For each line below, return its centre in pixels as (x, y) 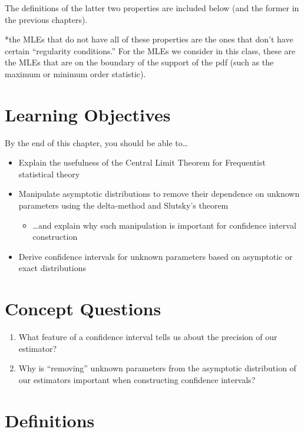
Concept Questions (83, 309)
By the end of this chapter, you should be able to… (97, 142)
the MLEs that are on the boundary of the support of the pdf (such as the (139, 62)
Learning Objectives (88, 114)
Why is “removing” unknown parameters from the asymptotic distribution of (157, 368)
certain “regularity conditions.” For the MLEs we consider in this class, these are (150, 50)
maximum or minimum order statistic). (75, 73)
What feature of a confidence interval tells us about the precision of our (148, 337)
